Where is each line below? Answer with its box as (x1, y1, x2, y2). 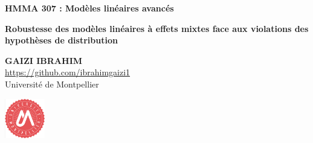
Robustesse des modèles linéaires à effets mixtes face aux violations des (5, 22, 309, 34)
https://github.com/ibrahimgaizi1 (5, 66, 131, 78)
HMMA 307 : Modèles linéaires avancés (5, 2, 174, 14)
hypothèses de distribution (5, 34, 118, 46)
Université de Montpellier (5, 77, 99, 90)
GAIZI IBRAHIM (5, 54, 83, 66)
